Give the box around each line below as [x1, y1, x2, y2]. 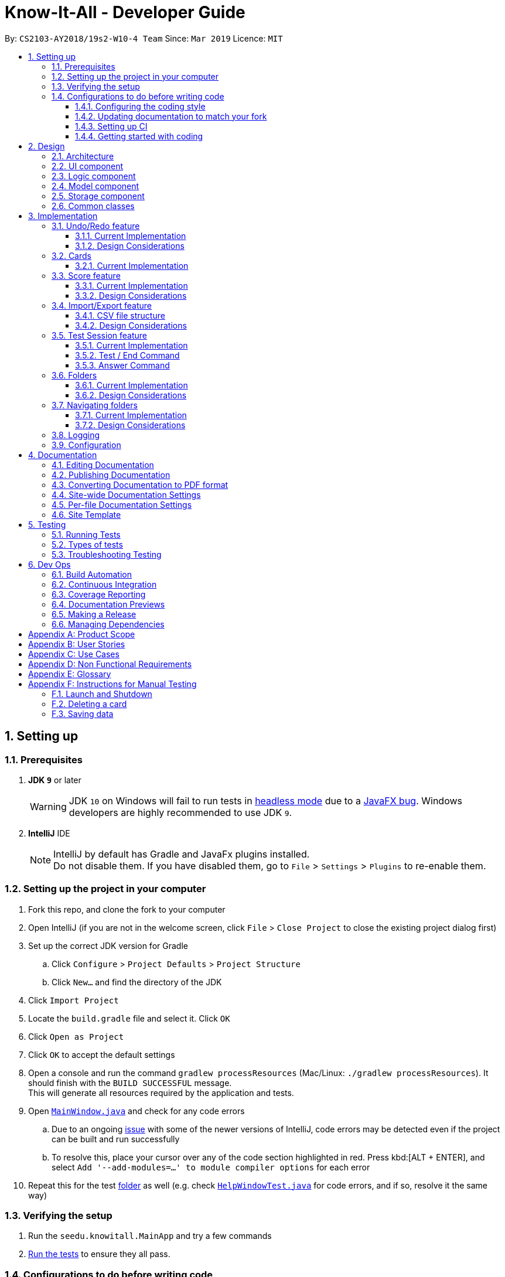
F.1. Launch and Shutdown [52, 688, 152, 699]
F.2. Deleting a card [52, 698, 127, 709]
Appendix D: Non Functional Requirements [28, 658, 192, 669]
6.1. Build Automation [52, 569, 132, 579]
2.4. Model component [52, 180, 139, 191]
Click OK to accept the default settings [28, 1049, 175, 1060]
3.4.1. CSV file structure [75, 310, 165, 320]
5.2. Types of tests [52, 539, 123, 549]
